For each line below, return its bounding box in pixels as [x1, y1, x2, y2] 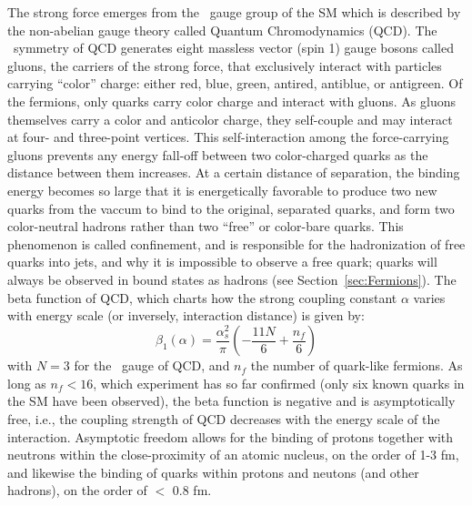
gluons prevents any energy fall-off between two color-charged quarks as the [7, 145, 428, 164]
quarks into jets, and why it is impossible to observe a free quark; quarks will [7, 252, 437, 271]
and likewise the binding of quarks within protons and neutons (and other [7, 462, 419, 481]
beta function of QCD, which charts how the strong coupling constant [7, 288, 397, 307]
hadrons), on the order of [7, 481, 147, 500]
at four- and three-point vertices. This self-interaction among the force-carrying [7, 127, 449, 147]
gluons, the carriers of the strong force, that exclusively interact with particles [7, 56, 442, 75]
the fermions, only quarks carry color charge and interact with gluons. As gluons [7, 91, 457, 110]
